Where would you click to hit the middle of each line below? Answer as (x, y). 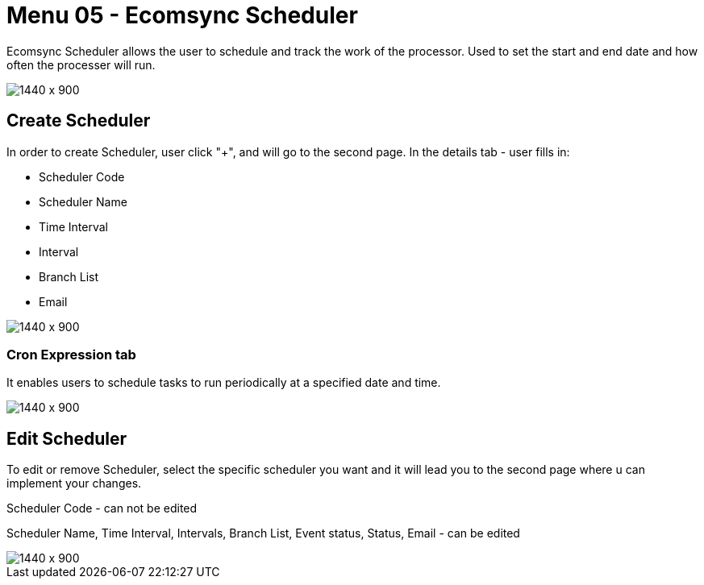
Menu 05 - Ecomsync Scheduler (182, 15)
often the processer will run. (81, 64)
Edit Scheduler (67, 438)
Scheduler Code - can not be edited (102, 508)
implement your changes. (74, 483)
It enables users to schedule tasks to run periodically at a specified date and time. (224, 383)
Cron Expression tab (71, 354)
